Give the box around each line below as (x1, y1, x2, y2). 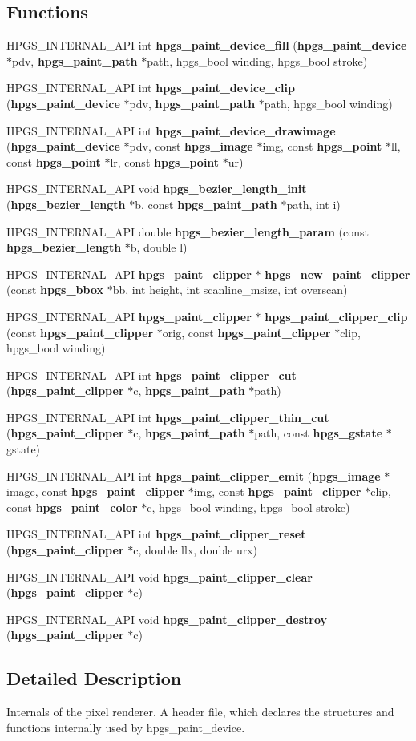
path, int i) (286, 195, 341, 212)
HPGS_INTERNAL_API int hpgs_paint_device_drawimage (6, 122, 336, 139)
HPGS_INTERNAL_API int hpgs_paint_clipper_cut (6, 366, 297, 383)
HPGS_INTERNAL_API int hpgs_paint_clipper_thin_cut (6, 409, 329, 425)
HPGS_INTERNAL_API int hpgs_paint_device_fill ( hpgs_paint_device (6, 37, 407, 54)
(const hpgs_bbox (6, 281, 103, 298)
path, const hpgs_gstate (254, 425, 383, 441)
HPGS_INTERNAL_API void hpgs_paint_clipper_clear (6, 568, 313, 585)
